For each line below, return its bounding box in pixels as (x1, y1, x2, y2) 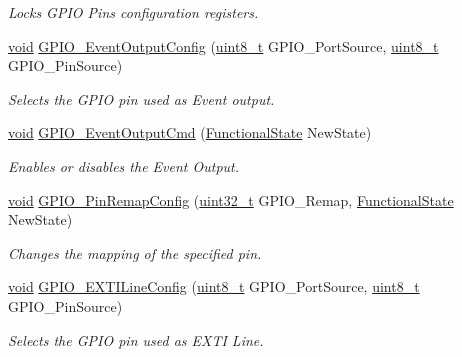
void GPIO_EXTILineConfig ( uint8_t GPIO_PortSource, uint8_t (8, 276, 420, 297)
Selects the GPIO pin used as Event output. (8, 88, 275, 109)
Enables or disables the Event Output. (8, 155, 239, 176)
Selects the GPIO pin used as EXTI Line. (8, 329, 264, 350)
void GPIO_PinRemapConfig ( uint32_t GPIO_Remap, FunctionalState (8, 189, 454, 210)
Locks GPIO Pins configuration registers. (8, 2, 259, 22)
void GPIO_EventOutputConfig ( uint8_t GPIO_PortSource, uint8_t (8, 35, 439, 56)
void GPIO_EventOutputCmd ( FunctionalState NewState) (8, 122, 372, 143)
